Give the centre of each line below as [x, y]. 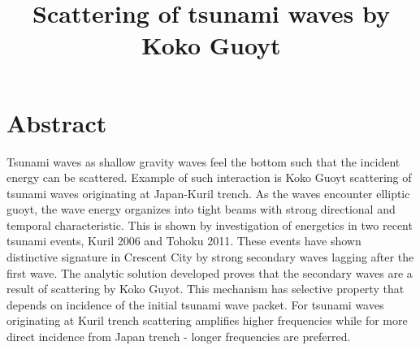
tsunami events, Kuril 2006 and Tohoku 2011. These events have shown [184, 241]
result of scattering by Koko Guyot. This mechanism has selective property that [206, 289]
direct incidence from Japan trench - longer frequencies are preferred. [179, 337]
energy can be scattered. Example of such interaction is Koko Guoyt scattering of [209, 177]
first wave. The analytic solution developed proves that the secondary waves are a [210, 272]
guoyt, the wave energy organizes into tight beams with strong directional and [201, 209]
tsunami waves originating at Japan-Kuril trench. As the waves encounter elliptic [208, 193]
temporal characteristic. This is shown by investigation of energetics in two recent [210, 225]
